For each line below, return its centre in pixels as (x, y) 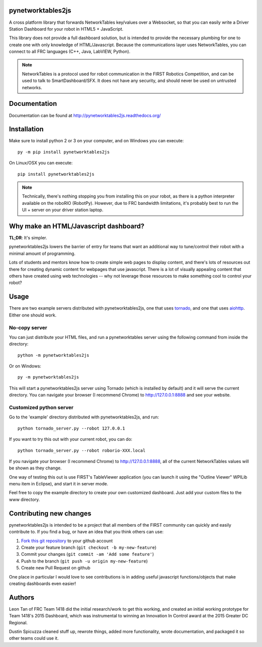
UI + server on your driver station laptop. (63, 210)
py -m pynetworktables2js (49, 377)
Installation (26, 129)
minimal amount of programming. (42, 253)
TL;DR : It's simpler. (28, 238)
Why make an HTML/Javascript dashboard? (77, 226)
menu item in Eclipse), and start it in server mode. (59, 484)
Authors (22, 597)
